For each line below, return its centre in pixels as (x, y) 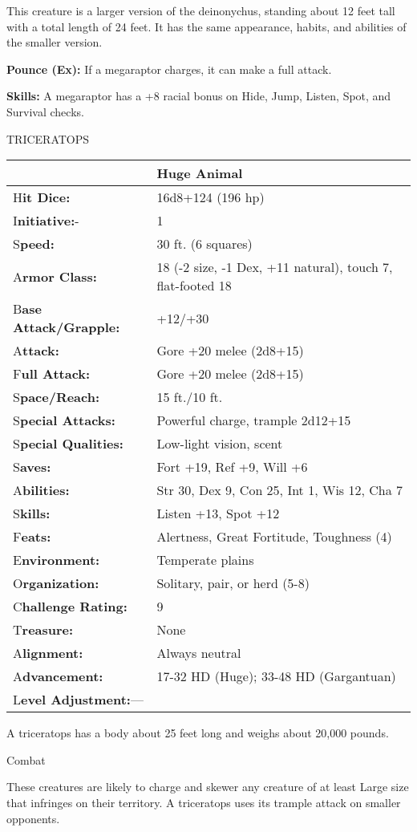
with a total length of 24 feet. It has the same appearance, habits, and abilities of (206, 26)
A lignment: (48, 653)
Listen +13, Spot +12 (218, 513)
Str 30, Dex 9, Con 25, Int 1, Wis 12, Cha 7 (280, 490)
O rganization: (56, 583)
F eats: (32, 537)
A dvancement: (58, 676)
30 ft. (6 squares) (204, 244)
